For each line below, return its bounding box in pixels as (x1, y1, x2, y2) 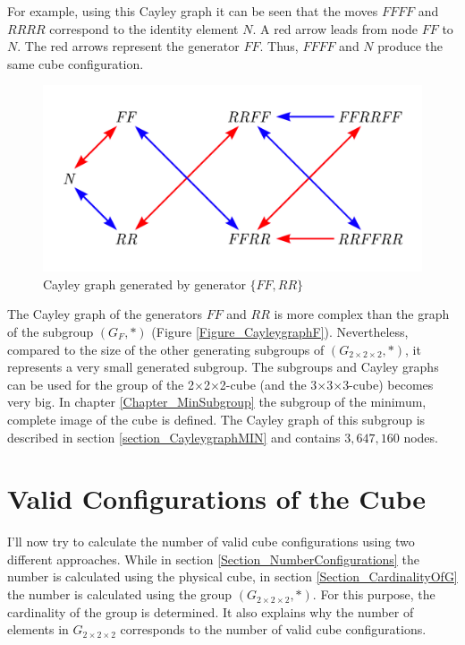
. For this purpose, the (312, 585, 435, 604)
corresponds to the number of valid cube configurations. (120, 620, 427, 639)
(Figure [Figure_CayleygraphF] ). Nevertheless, (151, 322, 409, 341)
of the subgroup (7, 322, 94, 341)
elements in (7, 620, 69, 639)
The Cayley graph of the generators (7, 305, 202, 323)
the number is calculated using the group (7, 585, 232, 604)
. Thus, (259, 37, 299, 56)
